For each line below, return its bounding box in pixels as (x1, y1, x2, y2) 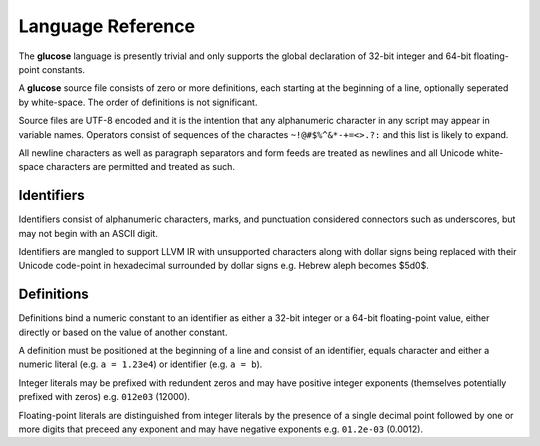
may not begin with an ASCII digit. (18, 227, 159, 239)
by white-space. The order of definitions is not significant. (18, 96, 258, 108)
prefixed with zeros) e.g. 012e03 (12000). (18, 391, 190, 403)
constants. (41, 63, 85, 75)
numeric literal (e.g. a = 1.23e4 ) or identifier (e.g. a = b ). (18, 358, 263, 370)
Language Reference (18, 15, 195, 37)
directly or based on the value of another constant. (18, 326, 228, 338)
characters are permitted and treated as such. (46, 161, 235, 173)
